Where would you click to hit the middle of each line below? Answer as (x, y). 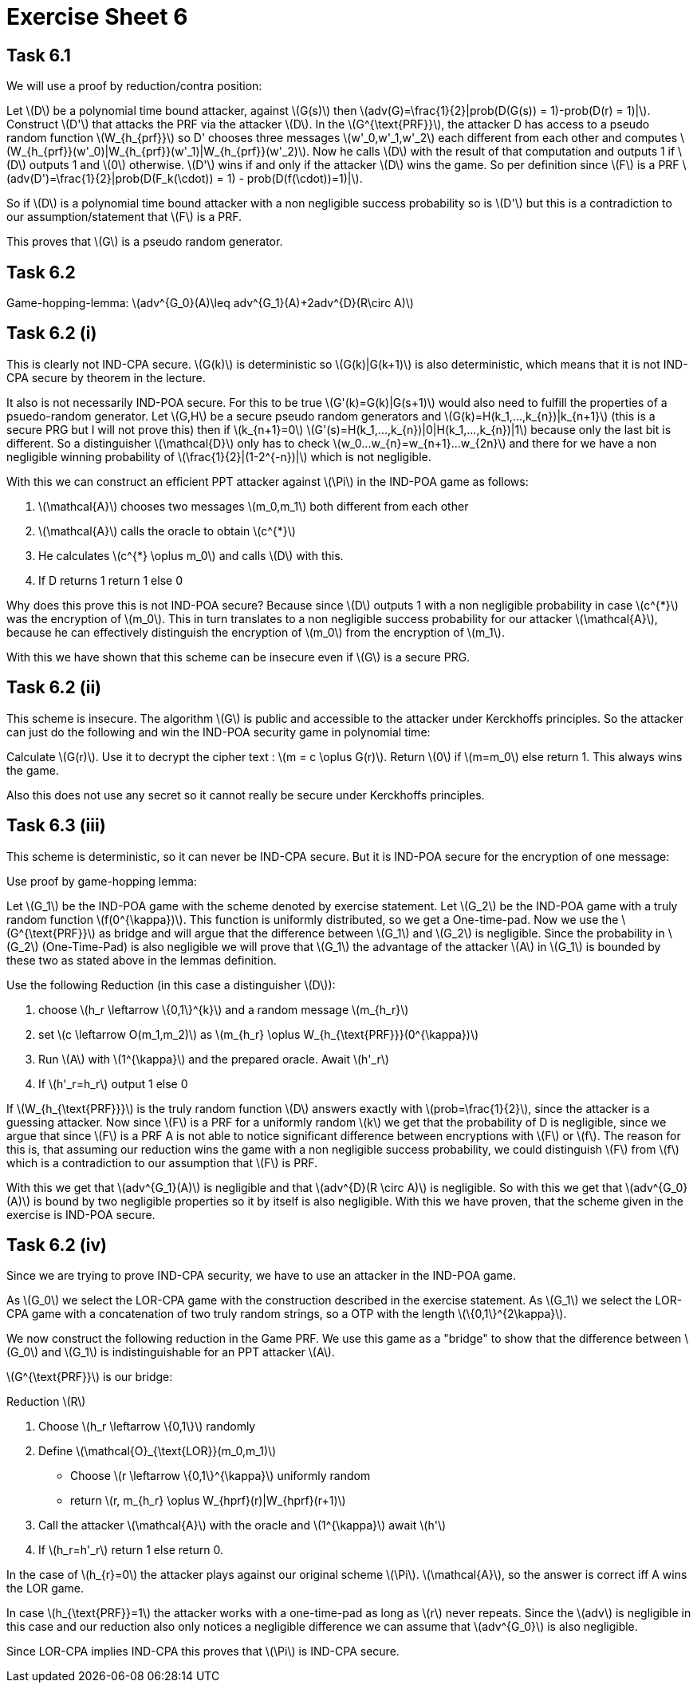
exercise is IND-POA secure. (81, 1214)
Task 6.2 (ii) (54, 688)
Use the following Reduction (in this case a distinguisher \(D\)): (171, 985)
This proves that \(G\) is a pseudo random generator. (145, 242)
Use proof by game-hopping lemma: (102, 881)
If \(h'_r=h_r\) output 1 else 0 (113, 1083)
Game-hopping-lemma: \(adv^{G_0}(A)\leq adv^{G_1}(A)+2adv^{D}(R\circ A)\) (210, 303)
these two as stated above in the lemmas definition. (142, 960)
